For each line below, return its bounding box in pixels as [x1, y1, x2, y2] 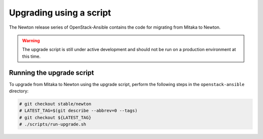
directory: [9, 88, 29, 94]
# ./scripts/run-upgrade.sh [19, 122, 86, 127]
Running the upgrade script [9, 69, 94, 77]
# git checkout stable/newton [19, 101, 92, 106]
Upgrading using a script [9, 7, 112, 18]
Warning [22, 37, 40, 43]
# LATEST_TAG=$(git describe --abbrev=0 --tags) [19, 108, 138, 114]
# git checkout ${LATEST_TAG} [19, 115, 92, 120]
